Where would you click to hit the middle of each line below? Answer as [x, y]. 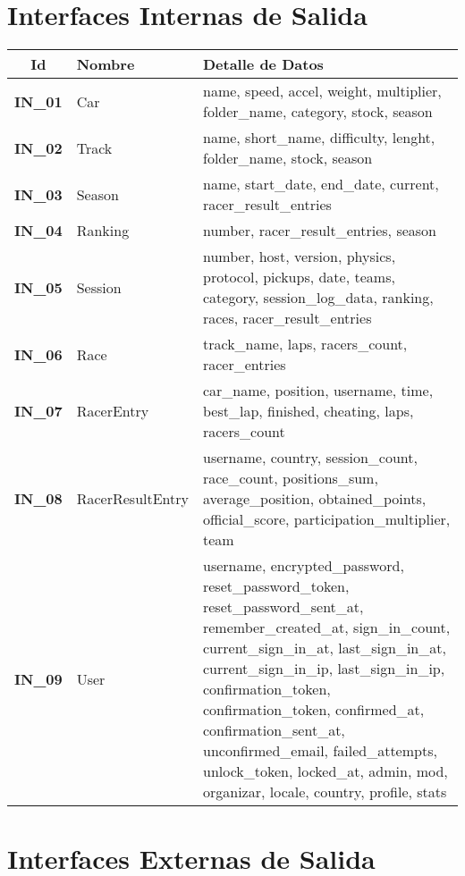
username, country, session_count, [310, 458]
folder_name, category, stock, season [317, 112]
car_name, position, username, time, [318, 391]
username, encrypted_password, [303, 566]
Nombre [106, 64]
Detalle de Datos [263, 64]
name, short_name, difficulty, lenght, [319, 138]
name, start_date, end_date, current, [321, 184]
